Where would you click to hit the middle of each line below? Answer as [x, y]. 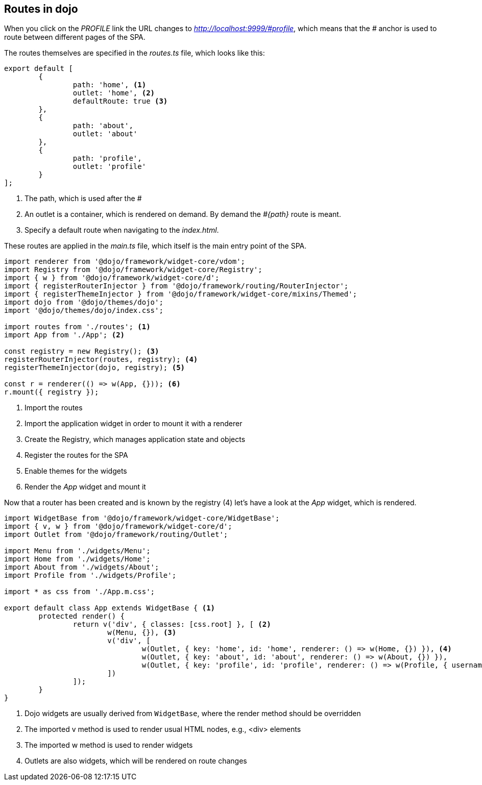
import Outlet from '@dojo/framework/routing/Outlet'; [116, 535]
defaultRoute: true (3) [120, 101]
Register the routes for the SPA [76, 455]
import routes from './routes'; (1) [77, 327]
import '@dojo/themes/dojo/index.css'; [84, 311]
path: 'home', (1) [110, 85]
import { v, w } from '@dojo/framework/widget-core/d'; [118, 526]
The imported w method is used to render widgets [109, 745]
